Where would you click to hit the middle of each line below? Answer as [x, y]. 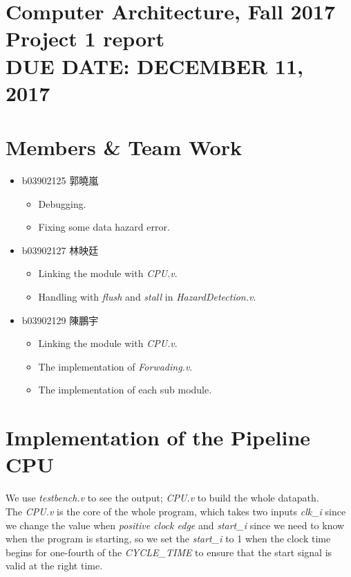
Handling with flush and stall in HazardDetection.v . [147, 297]
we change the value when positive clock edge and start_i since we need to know [175, 525]
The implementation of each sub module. [125, 390]
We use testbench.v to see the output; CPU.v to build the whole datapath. [162, 498]
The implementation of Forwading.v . [115, 366]
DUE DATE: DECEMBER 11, [155, 65]
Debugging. [62, 203]
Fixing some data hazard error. [104, 227]
